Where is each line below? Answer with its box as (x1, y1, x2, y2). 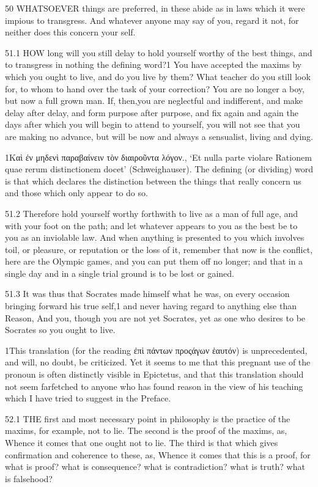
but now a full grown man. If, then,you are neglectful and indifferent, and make (5, 94, 303, 107)
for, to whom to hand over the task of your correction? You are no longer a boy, (5, 82, 305, 95)
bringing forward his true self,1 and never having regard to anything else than (5, 299, 297, 312)
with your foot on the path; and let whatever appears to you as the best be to (5, 219, 298, 232)
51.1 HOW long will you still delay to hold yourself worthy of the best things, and (5, 46, 312, 59)
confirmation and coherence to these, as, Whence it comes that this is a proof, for (5, 448, 311, 461)
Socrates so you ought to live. (5, 323, 116, 336)
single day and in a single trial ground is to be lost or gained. (5, 266, 234, 279)
